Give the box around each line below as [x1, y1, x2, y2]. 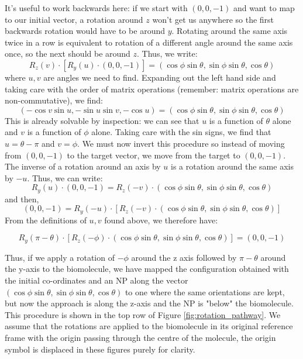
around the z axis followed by [131, 251, 237, 263]
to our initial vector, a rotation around [5, 13, 143, 25]
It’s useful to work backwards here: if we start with [5, 2, 188, 13]
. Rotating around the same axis [171, 25, 288, 37]
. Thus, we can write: [27, 171, 103, 184]
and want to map [233, 2, 295, 13]
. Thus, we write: [137, 47, 198, 60]
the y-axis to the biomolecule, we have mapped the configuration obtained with [5, 263, 289, 275]
